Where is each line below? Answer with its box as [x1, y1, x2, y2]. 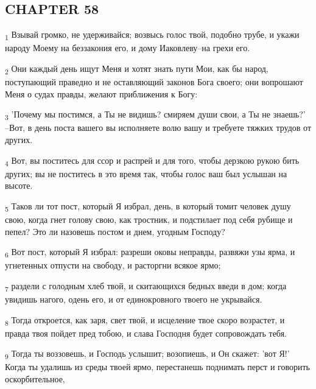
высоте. [5, 179, 33, 192]
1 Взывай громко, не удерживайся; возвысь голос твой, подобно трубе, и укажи [5, 28, 300, 42]
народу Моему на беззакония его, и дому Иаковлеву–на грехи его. [5, 41, 250, 54]
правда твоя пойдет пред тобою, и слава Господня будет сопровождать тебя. [5, 326, 287, 339]
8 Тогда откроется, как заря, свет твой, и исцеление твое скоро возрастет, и [5, 313, 285, 328]
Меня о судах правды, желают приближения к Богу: [5, 87, 198, 100]
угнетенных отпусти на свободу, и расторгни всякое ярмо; [5, 259, 221, 272]
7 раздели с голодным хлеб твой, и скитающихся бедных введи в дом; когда [5, 279, 287, 293]
